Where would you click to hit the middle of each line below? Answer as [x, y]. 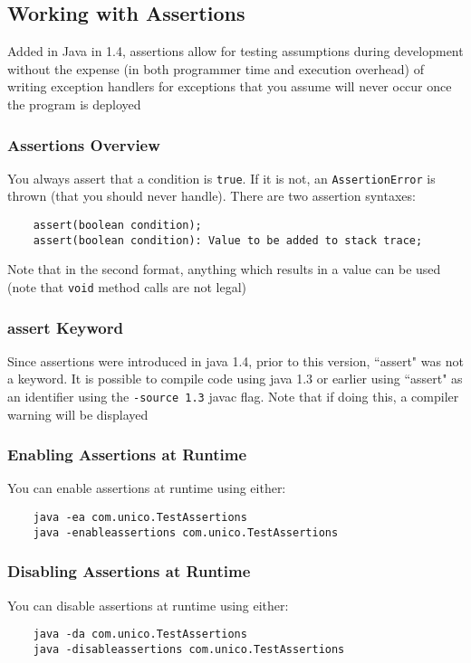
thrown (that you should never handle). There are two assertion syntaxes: [211, 196]
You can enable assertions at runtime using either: [147, 488]
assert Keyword [65, 327]
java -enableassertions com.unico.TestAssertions [186, 532]
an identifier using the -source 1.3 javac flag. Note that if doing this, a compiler [233, 397]
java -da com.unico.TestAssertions [140, 635]
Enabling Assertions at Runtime [127, 455]
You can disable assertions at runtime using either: [148, 605]
